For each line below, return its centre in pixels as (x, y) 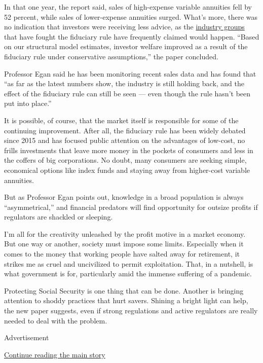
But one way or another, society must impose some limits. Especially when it (124, 244)
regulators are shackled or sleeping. (59, 217)
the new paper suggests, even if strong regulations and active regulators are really (131, 311)
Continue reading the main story (55, 354)
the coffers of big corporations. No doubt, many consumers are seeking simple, (125, 160)
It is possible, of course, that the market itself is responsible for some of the (121, 120)
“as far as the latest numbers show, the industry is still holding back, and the (124, 83)
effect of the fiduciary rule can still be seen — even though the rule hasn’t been (127, 93)
